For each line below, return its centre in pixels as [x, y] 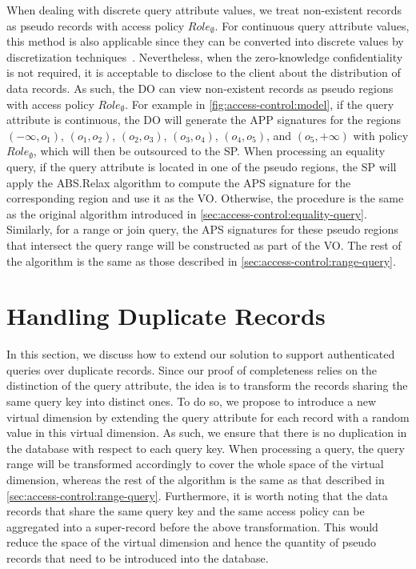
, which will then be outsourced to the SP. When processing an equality [209, 151]
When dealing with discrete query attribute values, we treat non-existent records [204, 10]
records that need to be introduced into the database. [138, 557]
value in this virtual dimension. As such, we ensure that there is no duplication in [207, 433]
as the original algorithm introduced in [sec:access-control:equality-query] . [187, 213]
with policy [381, 135]
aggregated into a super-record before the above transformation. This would [192, 526]
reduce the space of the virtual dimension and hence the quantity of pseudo [191, 542]
